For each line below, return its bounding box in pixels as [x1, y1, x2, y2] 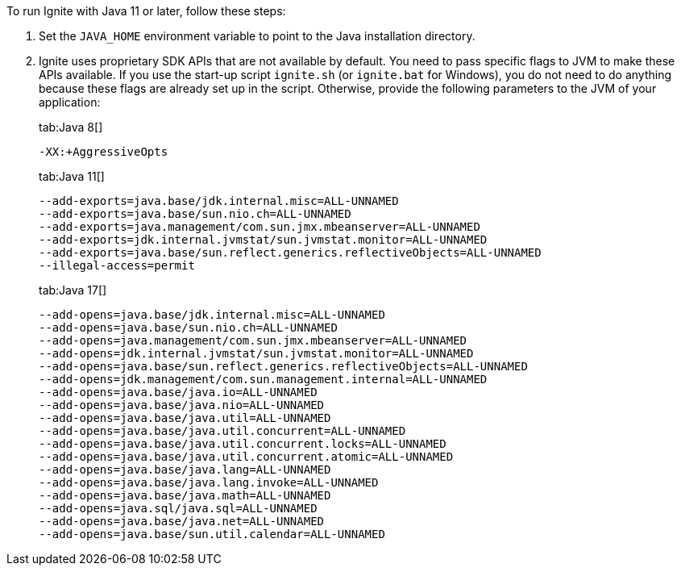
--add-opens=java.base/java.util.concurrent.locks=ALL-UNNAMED [39, 437, 446, 450]
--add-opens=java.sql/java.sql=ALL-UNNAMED [39, 502, 318, 515]
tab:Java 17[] [39, 283, 107, 297]
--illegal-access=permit [39, 259, 195, 272]
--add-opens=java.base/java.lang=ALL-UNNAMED [39, 463, 331, 476]
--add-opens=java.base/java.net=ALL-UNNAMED [39, 515, 325, 528]
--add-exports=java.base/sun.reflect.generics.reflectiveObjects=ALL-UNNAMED [39, 246, 542, 259]
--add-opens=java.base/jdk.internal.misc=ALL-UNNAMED [39, 308, 385, 321]
